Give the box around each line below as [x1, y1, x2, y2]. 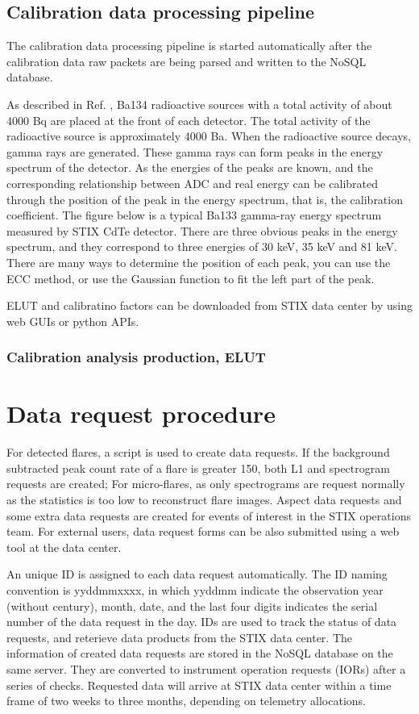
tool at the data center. [6, 538, 122, 555]
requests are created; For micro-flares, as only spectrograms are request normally [6, 475, 405, 492]
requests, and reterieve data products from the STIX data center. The [6, 628, 353, 645]
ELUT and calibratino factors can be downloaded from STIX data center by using [6, 297, 413, 314]
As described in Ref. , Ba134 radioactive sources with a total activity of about [6, 95, 392, 112]
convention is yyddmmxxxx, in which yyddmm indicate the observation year [6, 582, 384, 599]
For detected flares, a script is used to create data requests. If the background [6, 444, 390, 461]
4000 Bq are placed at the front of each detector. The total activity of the [6, 111, 371, 128]
